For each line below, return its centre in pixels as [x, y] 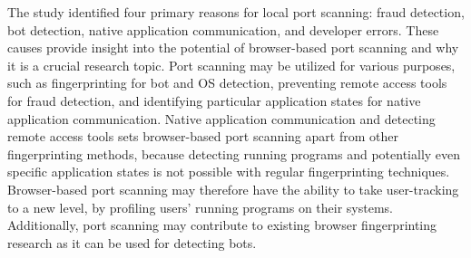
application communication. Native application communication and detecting [221, 118]
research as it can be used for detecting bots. [132, 242]
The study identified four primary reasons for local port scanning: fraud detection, [236, 12]
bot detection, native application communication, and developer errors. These [223, 29]
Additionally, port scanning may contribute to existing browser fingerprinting [222, 225]
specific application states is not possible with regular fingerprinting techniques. [229, 172]
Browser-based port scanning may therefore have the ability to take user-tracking [233, 189]
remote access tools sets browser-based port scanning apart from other [203, 136]
